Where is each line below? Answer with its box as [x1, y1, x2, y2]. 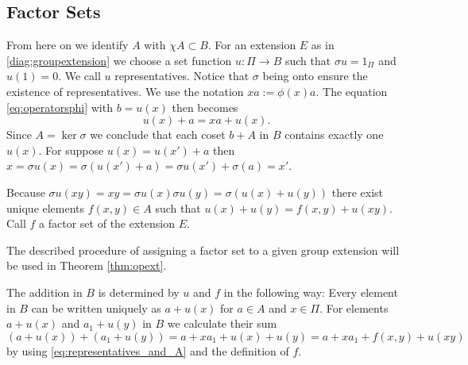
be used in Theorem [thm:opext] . [6, 257, 167, 274]
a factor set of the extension [39, 215, 175, 232]
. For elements [319, 299, 389, 316]
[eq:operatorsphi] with [6, 98, 113, 115]
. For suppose [38, 141, 104, 158]
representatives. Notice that [114, 67, 249, 84]
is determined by [98, 283, 180, 300]
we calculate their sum [167, 315, 277, 332]
